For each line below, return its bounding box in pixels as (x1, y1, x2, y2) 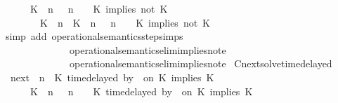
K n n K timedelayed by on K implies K (30, 83, 253, 98)
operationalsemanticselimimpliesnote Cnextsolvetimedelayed (69, 56, 332, 71)
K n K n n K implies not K (39, 15, 211, 29)
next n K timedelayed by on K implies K (10, 69, 214, 84)
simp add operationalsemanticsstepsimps (5, 29, 183, 43)
